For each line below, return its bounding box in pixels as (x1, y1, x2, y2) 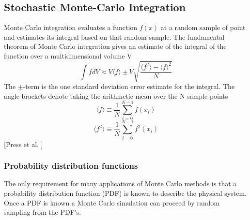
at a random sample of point (160, 22, 246, 32)
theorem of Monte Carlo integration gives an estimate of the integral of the (4, 41, 227, 51)
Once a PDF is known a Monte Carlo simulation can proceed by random (4, 197, 219, 207)
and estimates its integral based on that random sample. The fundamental (4, 31, 225, 42)
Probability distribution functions (4, 160, 138, 172)
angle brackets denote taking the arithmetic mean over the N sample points (4, 90, 228, 101)
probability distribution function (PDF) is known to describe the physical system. (4, 188, 247, 198)
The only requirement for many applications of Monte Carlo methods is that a (4, 178, 237, 189)
